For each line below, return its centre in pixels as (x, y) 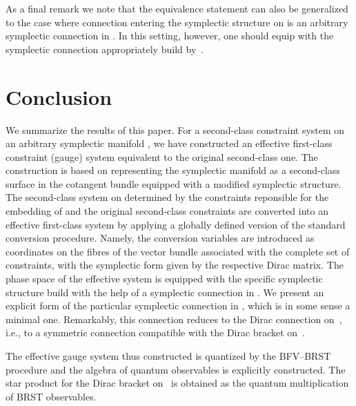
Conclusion (59, 96)
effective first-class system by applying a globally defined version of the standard (176, 224)
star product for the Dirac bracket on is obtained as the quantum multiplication (177, 383)
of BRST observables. (51, 396)
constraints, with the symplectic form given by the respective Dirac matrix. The (175, 265)
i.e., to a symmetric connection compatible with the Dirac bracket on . (155, 332)
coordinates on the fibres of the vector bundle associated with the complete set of (178, 251)
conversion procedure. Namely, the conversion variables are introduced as (160, 238)
